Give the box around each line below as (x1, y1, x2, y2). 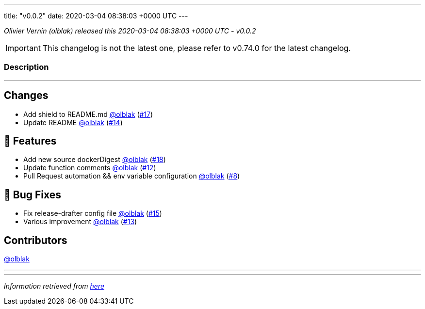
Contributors (4, 234, 67, 246)
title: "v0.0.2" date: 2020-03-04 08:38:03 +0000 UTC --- (4, 12, 188, 20)
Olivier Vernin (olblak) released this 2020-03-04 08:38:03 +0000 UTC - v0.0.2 (4, 27, 256, 35)
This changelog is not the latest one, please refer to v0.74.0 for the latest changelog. (42, 43, 351, 53)
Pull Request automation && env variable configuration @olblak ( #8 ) (23, 172, 240, 180)
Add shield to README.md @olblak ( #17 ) (23, 110, 153, 118)
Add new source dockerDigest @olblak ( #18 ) (23, 155, 166, 164)
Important (5, 43, 41, 53)
